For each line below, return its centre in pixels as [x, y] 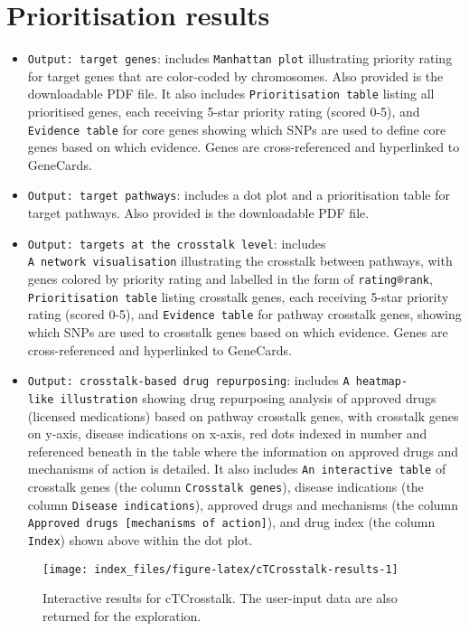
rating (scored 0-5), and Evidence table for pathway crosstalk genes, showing [244, 314]
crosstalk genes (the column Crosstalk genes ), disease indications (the [225, 486]
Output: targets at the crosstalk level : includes [177, 243]
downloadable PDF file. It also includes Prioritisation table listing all [231, 94]
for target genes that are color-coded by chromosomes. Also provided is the [235, 75]
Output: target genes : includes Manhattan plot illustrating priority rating [240, 58]
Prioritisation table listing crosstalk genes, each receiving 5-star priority [238, 296]
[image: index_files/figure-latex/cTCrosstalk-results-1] [220, 569]
